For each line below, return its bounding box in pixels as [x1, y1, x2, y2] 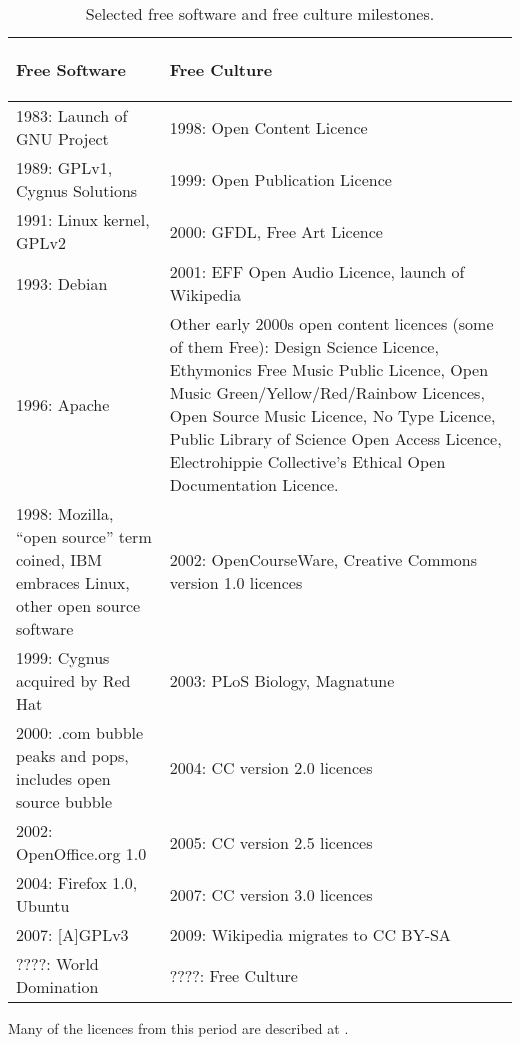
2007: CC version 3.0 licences [169, 882, 373, 906]
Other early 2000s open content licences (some [169, 312, 494, 335]
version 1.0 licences [169, 571, 303, 594]
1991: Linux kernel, [16, 208, 150, 231]
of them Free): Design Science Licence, [169, 335, 439, 358]
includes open [16, 767, 111, 790]
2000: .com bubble [16, 721, 144, 744]
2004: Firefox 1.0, [16, 871, 138, 894]
